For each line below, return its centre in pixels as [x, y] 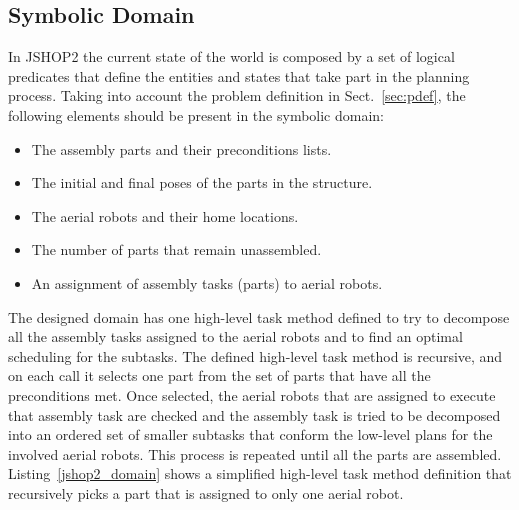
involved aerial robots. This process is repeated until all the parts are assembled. [255, 453]
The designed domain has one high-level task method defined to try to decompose [259, 316]
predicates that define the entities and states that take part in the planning [239, 75]
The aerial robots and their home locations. [165, 215]
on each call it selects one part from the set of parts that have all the [219, 375]
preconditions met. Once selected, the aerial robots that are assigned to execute [252, 394]
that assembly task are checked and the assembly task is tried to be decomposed [254, 414]
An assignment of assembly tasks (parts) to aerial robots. [207, 282]
